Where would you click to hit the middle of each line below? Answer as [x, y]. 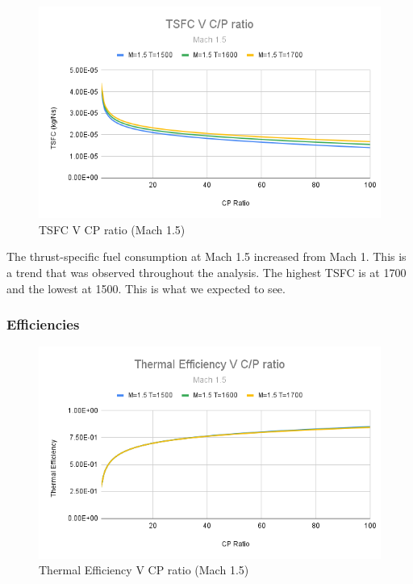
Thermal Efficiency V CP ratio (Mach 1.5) [144, 570]
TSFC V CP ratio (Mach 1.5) [112, 229]
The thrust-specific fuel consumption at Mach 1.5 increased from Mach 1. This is [206, 256]
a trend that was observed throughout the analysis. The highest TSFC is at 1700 [206, 272]
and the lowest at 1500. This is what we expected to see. [146, 288]
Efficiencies [43, 324]
